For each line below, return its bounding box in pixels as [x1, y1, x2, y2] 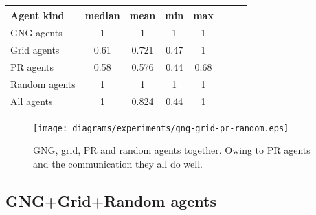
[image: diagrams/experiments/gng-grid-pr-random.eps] [33, 123, 289, 133]
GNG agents [10, 25, 63, 40]
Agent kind [10, 8, 65, 22]
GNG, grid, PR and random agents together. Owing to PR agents [33, 143, 311, 157]
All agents [10, 93, 53, 108]
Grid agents [10, 43, 60, 57]
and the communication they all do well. [33, 157, 203, 171]
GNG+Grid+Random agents [5, 190, 216, 212]
